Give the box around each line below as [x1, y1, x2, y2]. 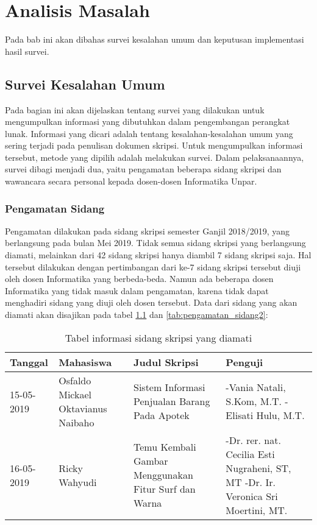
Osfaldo [59, 373, 91, 387]
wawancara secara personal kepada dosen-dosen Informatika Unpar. [5, 175, 257, 188]
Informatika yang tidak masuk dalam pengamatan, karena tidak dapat [5, 284, 269, 297]
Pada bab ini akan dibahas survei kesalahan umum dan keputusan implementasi [5, 33, 304, 46]
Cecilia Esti [226, 446, 275, 461]
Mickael [59, 387, 92, 401]
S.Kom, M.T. [226, 394, 282, 409]
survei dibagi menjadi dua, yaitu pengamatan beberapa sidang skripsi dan [5, 163, 282, 175]
